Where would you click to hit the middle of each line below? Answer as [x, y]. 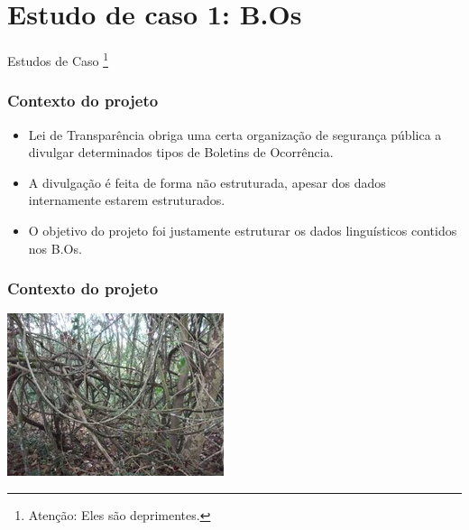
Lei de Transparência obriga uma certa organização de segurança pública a [235, 134]
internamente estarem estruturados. [127, 200]
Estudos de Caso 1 [58, 59]
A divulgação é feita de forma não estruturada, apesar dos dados [207, 182]
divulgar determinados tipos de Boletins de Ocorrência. [181, 152]
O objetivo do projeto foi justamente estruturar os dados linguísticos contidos [243, 230]
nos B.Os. [55, 248]
